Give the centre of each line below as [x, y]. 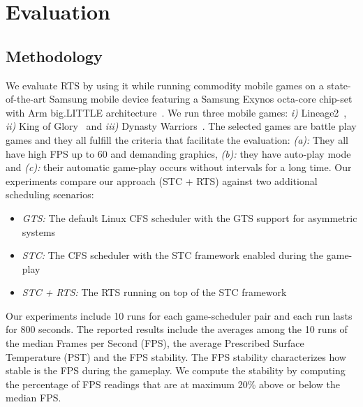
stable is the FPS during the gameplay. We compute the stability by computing [176, 370]
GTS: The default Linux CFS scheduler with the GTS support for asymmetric [190, 217]
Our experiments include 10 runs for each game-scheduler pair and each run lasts [179, 315]
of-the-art [26, 99]
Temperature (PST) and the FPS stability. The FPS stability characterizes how [176, 356]
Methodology [54, 55]
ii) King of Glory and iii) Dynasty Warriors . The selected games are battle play [181, 126]
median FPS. [34, 398]
